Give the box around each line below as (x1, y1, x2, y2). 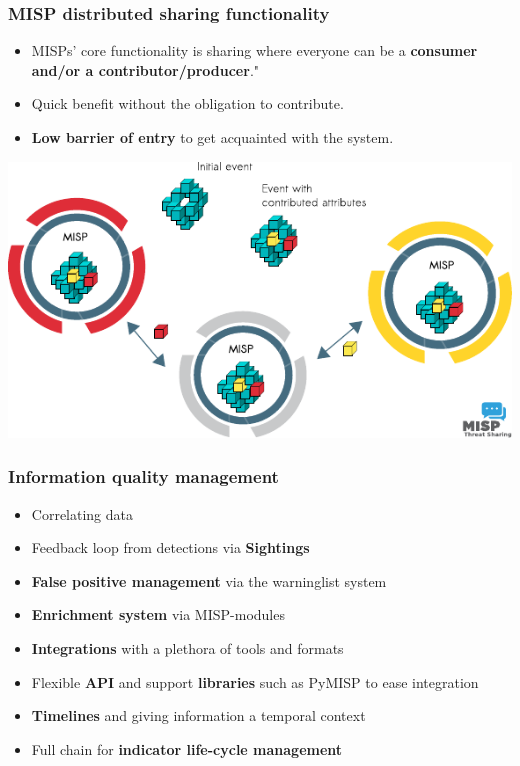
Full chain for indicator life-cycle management (31, 738, 343, 759)
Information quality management (8, 464, 279, 489)
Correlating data (31, 503, 134, 524)
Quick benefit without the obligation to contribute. (31, 93, 344, 114)
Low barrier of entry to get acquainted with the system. (31, 127, 394, 147)
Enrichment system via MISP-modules (31, 604, 285, 625)
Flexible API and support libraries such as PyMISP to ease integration (31, 671, 479, 692)
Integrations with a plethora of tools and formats (31, 637, 344, 658)
